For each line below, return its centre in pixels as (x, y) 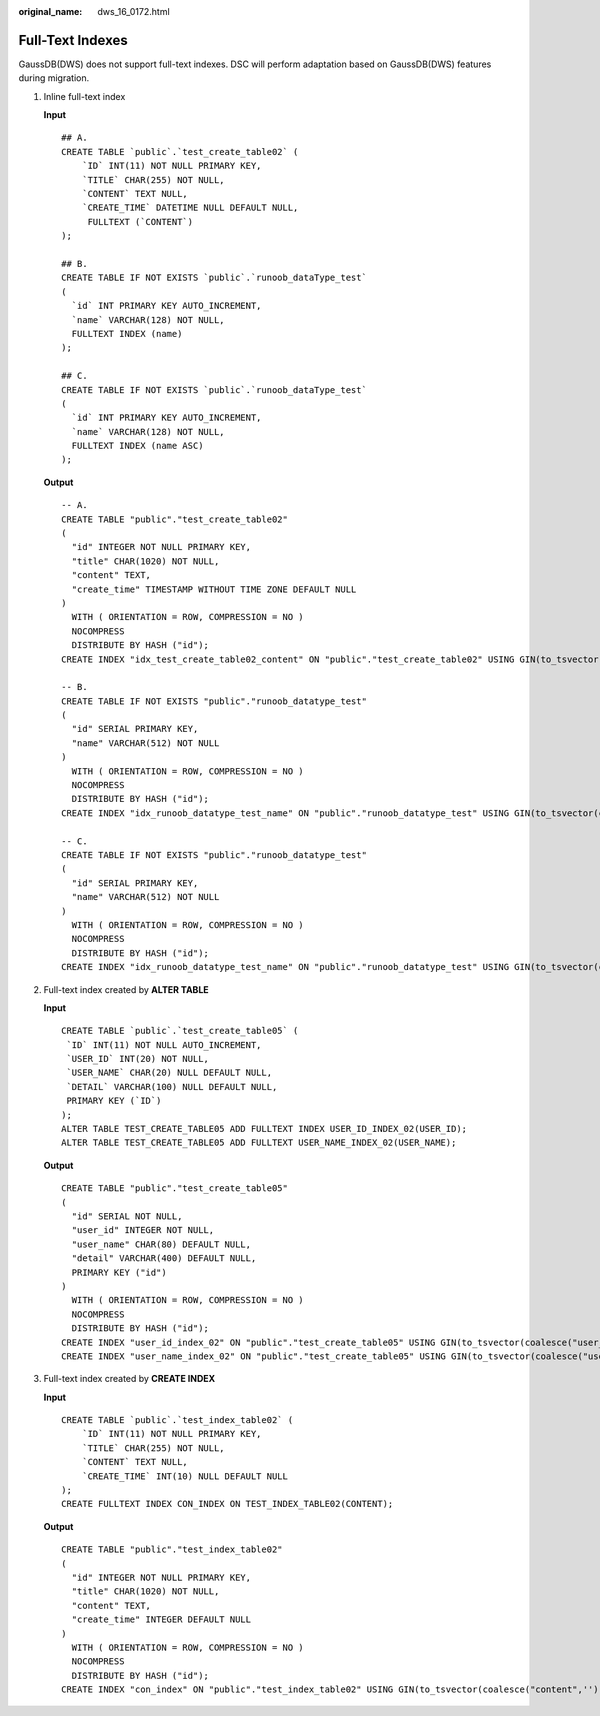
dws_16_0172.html (133, 11)
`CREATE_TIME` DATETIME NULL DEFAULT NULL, (190, 208)
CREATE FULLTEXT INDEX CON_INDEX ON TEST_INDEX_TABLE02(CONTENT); (227, 1504)
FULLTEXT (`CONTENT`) (140, 221)
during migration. (54, 78)
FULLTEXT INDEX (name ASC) (137, 446)
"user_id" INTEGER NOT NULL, (143, 1230)
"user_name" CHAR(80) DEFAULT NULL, (161, 1244)
